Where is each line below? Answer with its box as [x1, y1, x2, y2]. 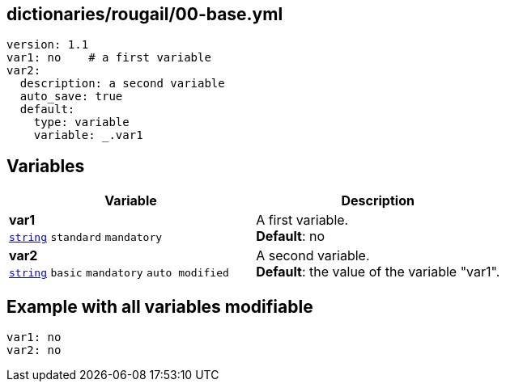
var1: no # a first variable [6, 51, 211, 65]
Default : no [256, 228, 325, 245]
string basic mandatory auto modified [9, 267, 229, 280]
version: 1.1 [6, 38, 89, 52]
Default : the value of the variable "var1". [256, 264, 500, 280]
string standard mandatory [9, 231, 163, 244]
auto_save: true [19, 90, 123, 103]
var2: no [6, 344, 62, 357]
